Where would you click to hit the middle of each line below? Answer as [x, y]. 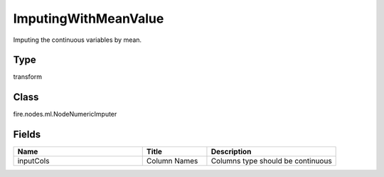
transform [28, 77]
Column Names [172, 161]
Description [231, 151]
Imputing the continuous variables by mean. [78, 40]
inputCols [33, 161]
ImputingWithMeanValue [89, 18]
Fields [27, 135]
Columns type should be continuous [271, 161]
